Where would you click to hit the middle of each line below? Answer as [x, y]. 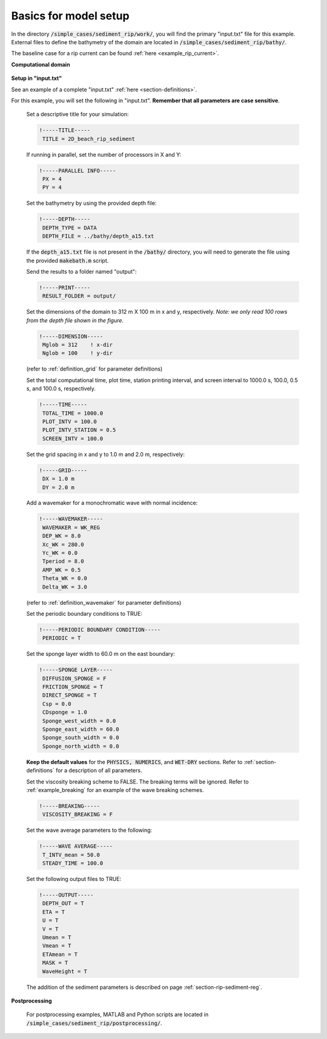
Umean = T [57, 938]
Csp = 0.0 [57, 704]
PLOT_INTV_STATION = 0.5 [79, 430]
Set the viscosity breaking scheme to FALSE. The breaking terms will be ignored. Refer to [137, 782]
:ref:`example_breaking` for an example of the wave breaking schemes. [115, 790]
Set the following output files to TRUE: [74, 879]
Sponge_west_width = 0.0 [79, 721]
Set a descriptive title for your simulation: [78, 114]
